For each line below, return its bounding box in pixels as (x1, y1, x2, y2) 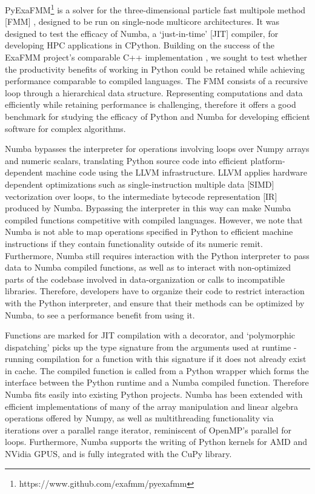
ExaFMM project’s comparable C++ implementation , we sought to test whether (5, 51, 307, 64)
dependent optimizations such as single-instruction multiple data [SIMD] (5, 177, 274, 190)
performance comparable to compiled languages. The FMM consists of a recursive (5, 74, 308, 87)
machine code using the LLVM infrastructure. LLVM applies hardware (45, 166, 308, 179)
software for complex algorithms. (5, 122, 126, 134)
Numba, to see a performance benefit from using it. (5, 308, 195, 321)
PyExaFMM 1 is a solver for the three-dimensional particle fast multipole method (5, 2, 306, 16)
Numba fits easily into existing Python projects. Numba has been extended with (5, 388, 303, 401)
